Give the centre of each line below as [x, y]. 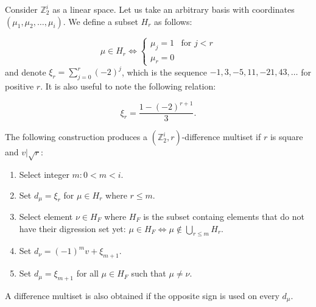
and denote [26, 72]
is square [286, 137]
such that [149, 273]
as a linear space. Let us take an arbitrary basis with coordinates [174, 9]
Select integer [44, 174]
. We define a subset [100, 21]
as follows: [173, 21]
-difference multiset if [221, 137]
